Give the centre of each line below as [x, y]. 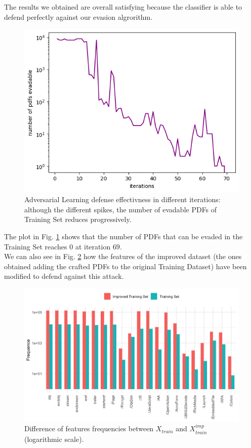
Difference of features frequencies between [89, 428]
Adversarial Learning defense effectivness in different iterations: [122, 199]
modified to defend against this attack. [64, 276]
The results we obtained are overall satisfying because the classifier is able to [123, 7]
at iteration [93, 246]
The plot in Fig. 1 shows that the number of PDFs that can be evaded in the [123, 236]
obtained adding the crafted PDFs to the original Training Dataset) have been [126, 266]
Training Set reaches [36, 246]
